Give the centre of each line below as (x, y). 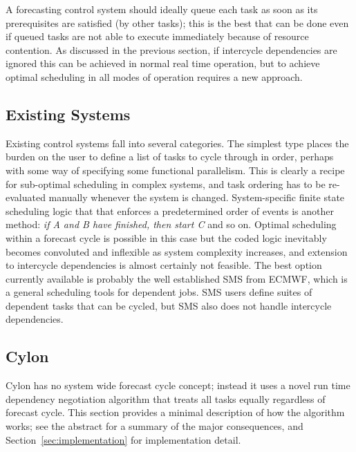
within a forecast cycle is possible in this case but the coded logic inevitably (166, 237)
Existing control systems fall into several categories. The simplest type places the (177, 143)
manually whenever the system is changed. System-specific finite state (197, 197)
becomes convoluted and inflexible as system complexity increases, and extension (177, 251)
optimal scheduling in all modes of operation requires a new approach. (154, 76)
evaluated (26, 197)
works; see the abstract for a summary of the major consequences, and (154, 426)
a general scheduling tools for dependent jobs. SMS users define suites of (159, 292)
